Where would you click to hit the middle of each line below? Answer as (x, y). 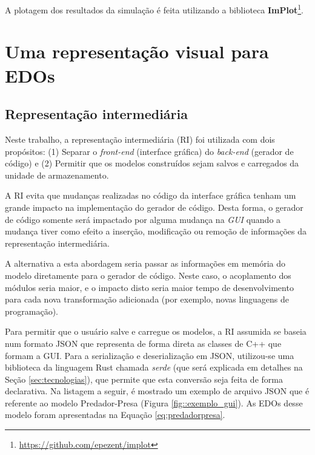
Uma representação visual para (137, 51)
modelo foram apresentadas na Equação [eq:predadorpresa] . (115, 415)
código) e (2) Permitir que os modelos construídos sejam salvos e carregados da (152, 163)
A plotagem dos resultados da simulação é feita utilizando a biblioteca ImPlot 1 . (154, 9)
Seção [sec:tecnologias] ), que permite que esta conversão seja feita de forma (144, 379)
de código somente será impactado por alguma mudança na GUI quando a (143, 219)
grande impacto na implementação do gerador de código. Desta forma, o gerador (154, 207)
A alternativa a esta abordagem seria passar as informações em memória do (145, 263)
